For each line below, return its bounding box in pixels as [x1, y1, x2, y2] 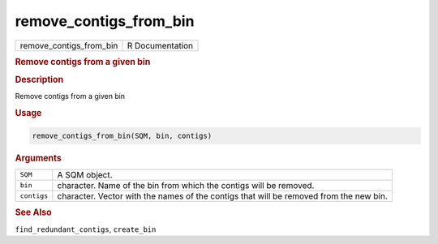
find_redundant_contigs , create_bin [15, 224, 157, 234]
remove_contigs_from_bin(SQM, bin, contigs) [32, 131, 213, 140]
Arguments [15, 152, 62, 164]
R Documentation [127, 40, 194, 51]
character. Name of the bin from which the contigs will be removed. [57, 179, 315, 190]
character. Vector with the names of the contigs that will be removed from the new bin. [57, 190, 389, 202]
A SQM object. [57, 169, 113, 180]
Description [15, 74, 64, 85]
